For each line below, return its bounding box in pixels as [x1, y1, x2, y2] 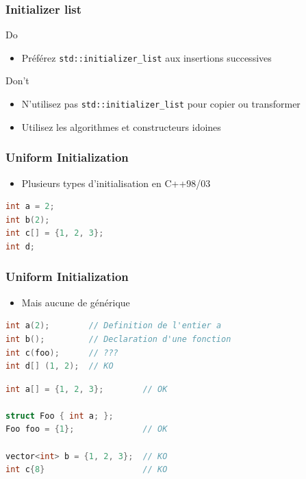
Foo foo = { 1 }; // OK [5, 424, 168, 434]
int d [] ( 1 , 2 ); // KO [5, 361, 114, 371]
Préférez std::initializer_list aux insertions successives [21, 50, 272, 64]
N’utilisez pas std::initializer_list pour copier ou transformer [21, 97, 301, 111]
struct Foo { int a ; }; [5, 410, 114, 421]
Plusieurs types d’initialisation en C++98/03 [21, 175, 211, 190]
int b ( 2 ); [5, 214, 50, 225]
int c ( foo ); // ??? [5, 347, 118, 358]
